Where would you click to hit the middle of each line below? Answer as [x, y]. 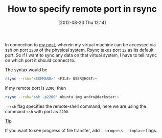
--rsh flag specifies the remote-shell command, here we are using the [76, 106]
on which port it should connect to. [40, 60]
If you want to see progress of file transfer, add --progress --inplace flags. [81, 130]
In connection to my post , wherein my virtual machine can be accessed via [81, 44]
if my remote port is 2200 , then [35, 88]
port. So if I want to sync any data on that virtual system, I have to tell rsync [81, 55]
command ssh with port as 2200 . [37, 111]
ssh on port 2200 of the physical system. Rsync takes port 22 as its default [80, 50]
